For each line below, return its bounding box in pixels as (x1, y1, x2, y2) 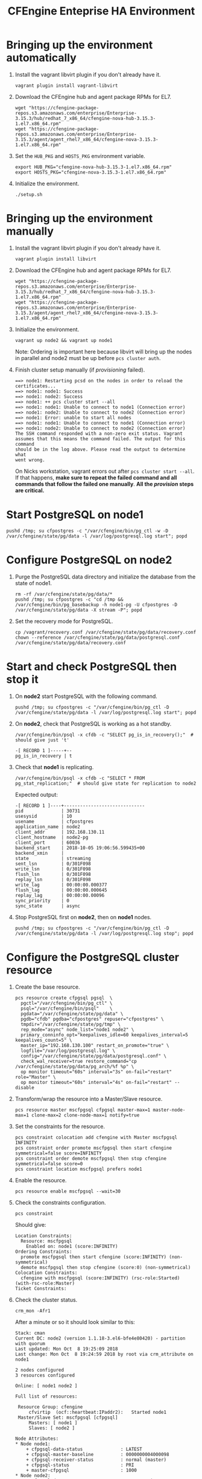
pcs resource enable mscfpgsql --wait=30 (14, 1188, 121, 1194)
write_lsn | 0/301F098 (14, 866, 92, 872)
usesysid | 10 (14, 813, 72, 819)
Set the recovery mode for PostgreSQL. (14, 617, 113, 625)
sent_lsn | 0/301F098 (14, 861, 92, 867)
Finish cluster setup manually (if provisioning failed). (14, 366, 145, 373)
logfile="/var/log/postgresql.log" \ (21, 1048, 116, 1054)
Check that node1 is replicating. (14, 763, 94, 770)
